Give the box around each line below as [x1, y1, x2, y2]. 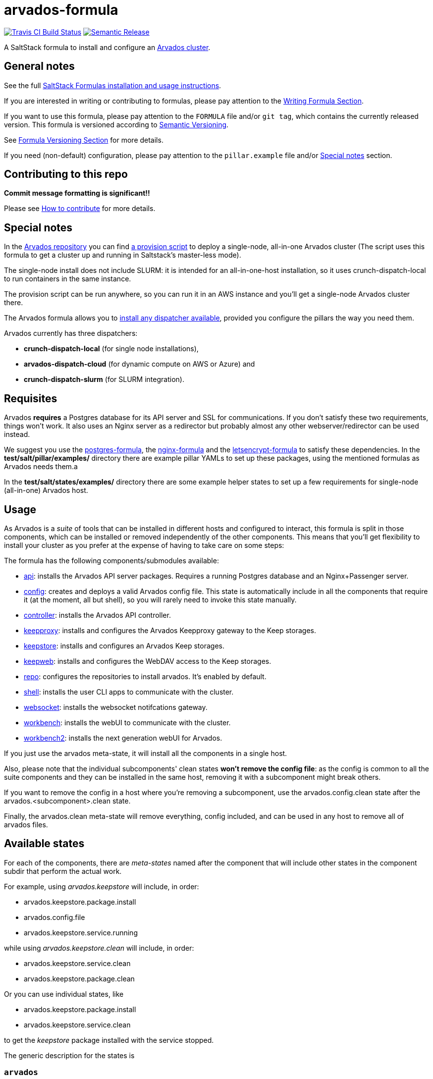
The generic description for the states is [4, 1051, 135, 1060]
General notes [4, 60, 75, 73]
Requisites [4, 392, 57, 405]
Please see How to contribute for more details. [4, 204, 156, 213]
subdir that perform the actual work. [4, 866, 122, 875]
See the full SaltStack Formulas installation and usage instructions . [4, 81, 221, 90]
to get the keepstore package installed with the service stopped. [4, 1035, 214, 1044]
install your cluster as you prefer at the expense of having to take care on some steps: [4, 540, 284, 549]
